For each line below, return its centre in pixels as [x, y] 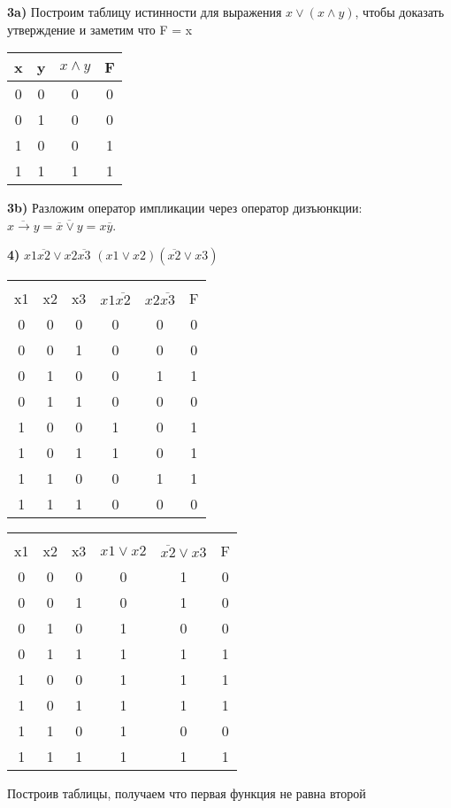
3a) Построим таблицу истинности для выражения [145, 12]
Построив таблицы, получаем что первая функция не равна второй [187, 793]
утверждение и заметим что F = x [100, 29]
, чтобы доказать [400, 12]
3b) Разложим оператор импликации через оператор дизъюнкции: [185, 208]
